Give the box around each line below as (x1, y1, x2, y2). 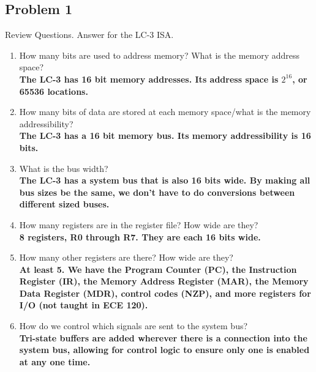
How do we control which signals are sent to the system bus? (19, 319, 248, 332)
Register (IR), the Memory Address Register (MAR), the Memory (19, 275, 309, 288)
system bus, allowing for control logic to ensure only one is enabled (19, 343, 310, 356)
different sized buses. (19, 198, 110, 210)
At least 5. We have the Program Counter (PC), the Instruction (19, 262, 297, 275)
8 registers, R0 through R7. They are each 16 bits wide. (19, 230, 261, 243)
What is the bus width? (19, 162, 108, 174)
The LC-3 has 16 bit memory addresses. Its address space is (19, 72, 279, 85)
